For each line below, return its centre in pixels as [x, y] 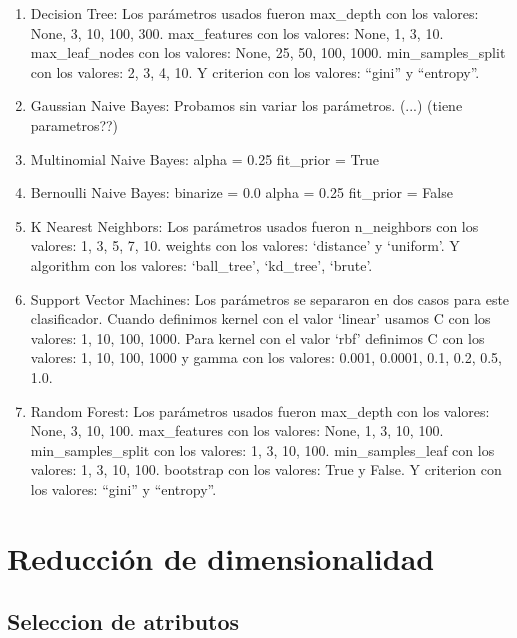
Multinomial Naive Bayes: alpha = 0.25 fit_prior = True [204, 158]
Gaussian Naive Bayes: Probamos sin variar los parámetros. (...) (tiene [246, 105]
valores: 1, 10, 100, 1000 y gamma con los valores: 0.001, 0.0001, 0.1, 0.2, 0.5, [266, 357]
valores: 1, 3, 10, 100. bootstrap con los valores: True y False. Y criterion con [266, 469]
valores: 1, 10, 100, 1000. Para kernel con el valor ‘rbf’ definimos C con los [257, 337]
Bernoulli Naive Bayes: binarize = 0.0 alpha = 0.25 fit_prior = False [241, 192]
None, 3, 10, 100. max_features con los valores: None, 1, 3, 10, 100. [237, 430]
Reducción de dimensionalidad [221, 557]
